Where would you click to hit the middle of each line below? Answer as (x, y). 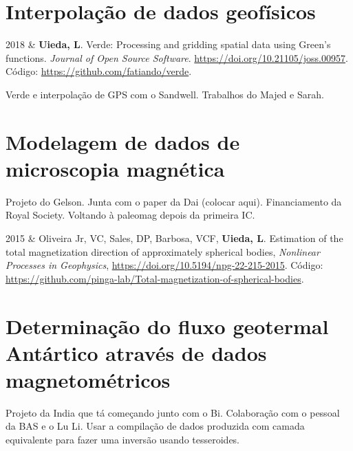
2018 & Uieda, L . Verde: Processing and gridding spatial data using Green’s (168, 44)
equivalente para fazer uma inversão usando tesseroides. (123, 440)
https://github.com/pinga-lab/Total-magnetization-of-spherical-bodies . (155, 278)
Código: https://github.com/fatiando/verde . (99, 71)
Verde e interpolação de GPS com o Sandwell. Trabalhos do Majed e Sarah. (165, 94)
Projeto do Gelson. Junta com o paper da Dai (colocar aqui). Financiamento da (174, 201)
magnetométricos (88, 379)
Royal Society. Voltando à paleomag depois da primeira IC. (130, 215)
